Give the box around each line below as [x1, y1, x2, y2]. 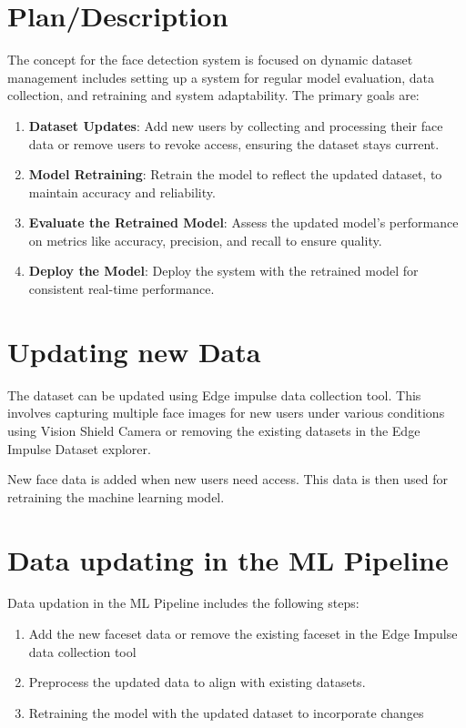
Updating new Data [7, 332, 261, 369]
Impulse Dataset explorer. [7, 439, 151, 458]
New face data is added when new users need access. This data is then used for [7, 470, 449, 489]
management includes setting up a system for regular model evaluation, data [7, 67, 435, 86]
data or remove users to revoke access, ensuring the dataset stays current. [28, 134, 440, 153]
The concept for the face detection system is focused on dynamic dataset [7, 50, 413, 69]
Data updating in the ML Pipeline [7, 541, 449, 578]
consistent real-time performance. [28, 279, 215, 298]
